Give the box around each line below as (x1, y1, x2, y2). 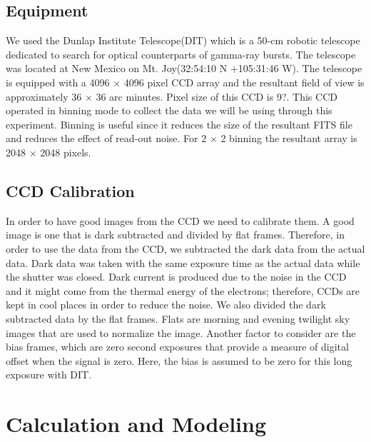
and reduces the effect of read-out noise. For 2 (6, 131, 207, 146)
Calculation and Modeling (6, 409, 267, 438)
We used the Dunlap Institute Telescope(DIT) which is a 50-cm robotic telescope (6, 33, 360, 48)
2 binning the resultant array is (220, 131, 357, 146)
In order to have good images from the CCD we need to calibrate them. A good (6, 213, 355, 228)
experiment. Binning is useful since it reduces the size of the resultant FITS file (6, 116, 352, 131)
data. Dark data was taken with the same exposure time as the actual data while (6, 255, 360, 270)
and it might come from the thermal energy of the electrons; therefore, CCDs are (6, 283, 360, 298)
